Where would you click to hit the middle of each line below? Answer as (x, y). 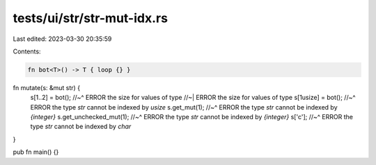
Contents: (27, 51)
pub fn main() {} (36, 152)
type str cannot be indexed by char (81, 127)
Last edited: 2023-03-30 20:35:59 (62, 39)
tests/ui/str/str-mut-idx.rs (91, 18)
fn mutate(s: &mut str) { (46, 87)
